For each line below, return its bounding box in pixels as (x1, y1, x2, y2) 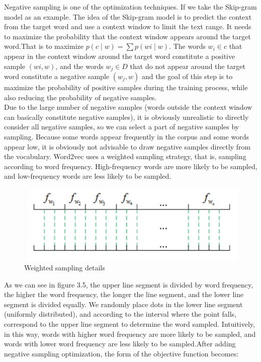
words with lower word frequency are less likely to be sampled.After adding (4, 338, 236, 349)
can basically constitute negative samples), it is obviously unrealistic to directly (4, 111, 249, 122)
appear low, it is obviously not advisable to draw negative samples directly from (4, 141, 251, 152)
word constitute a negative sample (4, 71, 110, 82)
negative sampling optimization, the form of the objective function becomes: (4, 348, 239, 358)
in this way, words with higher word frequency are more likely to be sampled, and (4, 328, 256, 339)
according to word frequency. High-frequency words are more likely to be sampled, (4, 161, 257, 171)
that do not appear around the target (130, 60, 245, 71)
